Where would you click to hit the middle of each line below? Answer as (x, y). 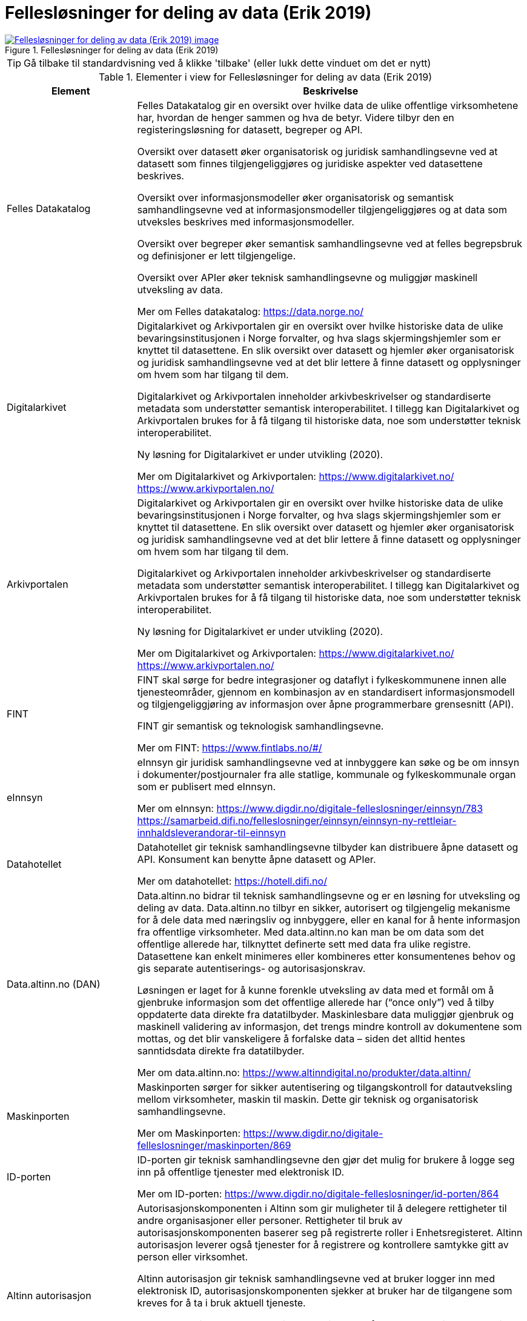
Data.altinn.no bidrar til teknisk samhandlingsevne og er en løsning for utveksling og (329, 895)
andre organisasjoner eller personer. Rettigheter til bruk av (270, 1220)
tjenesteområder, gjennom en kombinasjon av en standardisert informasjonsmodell (326, 692)
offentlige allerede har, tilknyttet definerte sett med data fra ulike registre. (304, 944)
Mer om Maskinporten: (189, 1133)
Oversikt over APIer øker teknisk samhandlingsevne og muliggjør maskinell (307, 277)
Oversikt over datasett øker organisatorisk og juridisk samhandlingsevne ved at (317, 151)
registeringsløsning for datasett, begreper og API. (250, 129)
